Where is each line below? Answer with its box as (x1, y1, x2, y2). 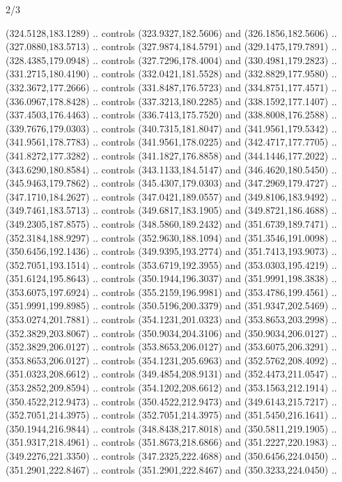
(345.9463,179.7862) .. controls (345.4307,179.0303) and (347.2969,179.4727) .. (6, 176, 337, 190)
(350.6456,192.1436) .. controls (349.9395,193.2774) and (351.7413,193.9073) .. (6, 244, 337, 258)
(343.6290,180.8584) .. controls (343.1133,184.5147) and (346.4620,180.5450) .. (6, 162, 337, 176)
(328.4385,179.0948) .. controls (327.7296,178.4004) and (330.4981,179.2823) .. (6, 52, 337, 67)
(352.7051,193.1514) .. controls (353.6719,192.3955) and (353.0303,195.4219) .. (6, 257, 337, 272)
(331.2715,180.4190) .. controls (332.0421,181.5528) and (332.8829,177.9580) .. (6, 66, 337, 81)
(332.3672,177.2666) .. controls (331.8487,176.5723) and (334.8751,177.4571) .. (6, 79, 337, 94)
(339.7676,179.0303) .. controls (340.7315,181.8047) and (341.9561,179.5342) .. (6, 120, 337, 135)
